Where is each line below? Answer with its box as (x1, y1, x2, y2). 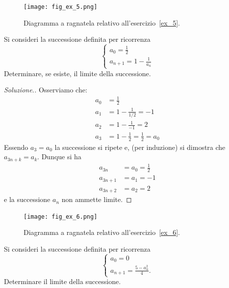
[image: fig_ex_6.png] (24, 213, 98, 220)
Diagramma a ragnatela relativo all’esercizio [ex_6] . (24, 227, 180, 237)
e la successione (4, 194, 51, 204)
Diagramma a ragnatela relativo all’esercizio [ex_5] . (24, 17, 180, 28)
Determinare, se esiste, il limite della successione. (4, 68, 151, 78)
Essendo (4, 142, 28, 152)
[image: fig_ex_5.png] (24, 3, 98, 10)
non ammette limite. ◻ (61, 194, 132, 204)
